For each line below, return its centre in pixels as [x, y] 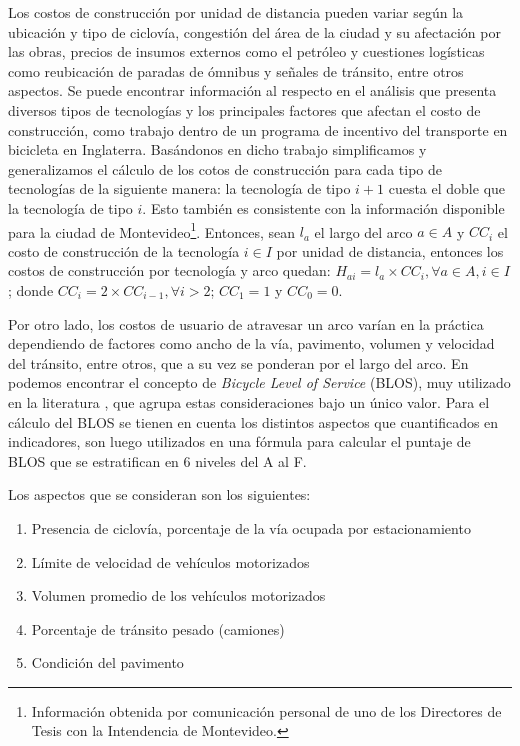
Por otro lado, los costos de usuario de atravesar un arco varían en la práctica [246, 323]
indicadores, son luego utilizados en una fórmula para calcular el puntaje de [239, 441]
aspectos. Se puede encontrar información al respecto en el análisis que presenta [252, 90]
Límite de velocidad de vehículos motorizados [170, 561]
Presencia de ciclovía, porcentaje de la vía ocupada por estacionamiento [251, 527]
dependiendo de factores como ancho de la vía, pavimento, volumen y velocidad [251, 343]
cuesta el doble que [447, 188]
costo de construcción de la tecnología [124, 250]
